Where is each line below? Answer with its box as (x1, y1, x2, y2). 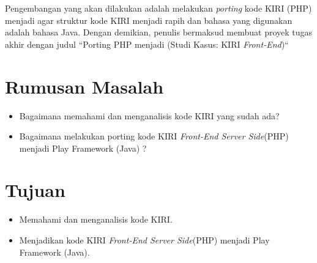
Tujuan (5, 177, 65, 202)
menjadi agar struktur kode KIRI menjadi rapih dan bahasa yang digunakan (5, 13, 293, 26)
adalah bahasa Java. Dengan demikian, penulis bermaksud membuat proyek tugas (5, 26, 313, 39)
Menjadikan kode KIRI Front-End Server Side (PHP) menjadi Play (19, 234, 270, 246)
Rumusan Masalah (5, 73, 164, 98)
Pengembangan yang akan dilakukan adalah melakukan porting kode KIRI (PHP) (5, 2, 312, 14)
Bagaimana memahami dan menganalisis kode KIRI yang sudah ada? (19, 109, 280, 122)
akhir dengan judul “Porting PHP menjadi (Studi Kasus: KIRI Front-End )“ (5, 37, 289, 50)
